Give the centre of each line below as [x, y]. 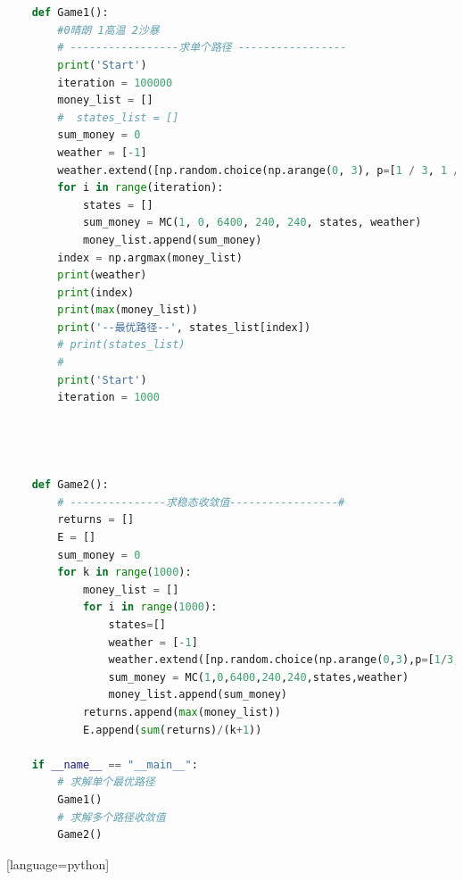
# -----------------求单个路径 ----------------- [202, 48]
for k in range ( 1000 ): [124, 573]
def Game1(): [70, 13]
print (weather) [102, 275]
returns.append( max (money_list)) [182, 712]
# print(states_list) [121, 345]
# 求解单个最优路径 [106, 782]
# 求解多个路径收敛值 [112, 817]
